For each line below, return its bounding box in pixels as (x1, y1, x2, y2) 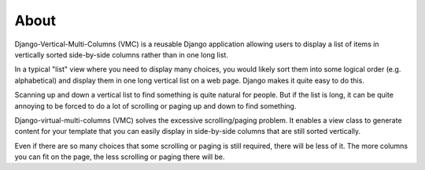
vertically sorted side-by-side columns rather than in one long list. (14, 50, 228, 59)
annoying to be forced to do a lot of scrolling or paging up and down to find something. (14, 101, 297, 110)
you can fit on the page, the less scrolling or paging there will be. (14, 152, 225, 161)
